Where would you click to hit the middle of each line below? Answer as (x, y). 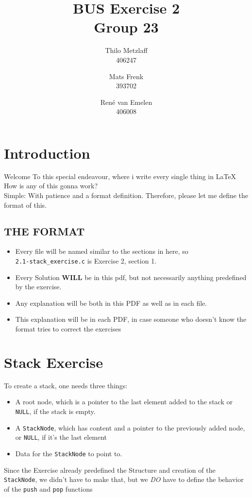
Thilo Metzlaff (126, 50)
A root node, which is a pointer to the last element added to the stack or (124, 402)
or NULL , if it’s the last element (61, 437)
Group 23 (126, 27)
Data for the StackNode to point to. (69, 453)
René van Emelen (126, 102)
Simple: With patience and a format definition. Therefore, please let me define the (126, 195)
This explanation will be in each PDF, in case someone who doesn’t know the (131, 319)
